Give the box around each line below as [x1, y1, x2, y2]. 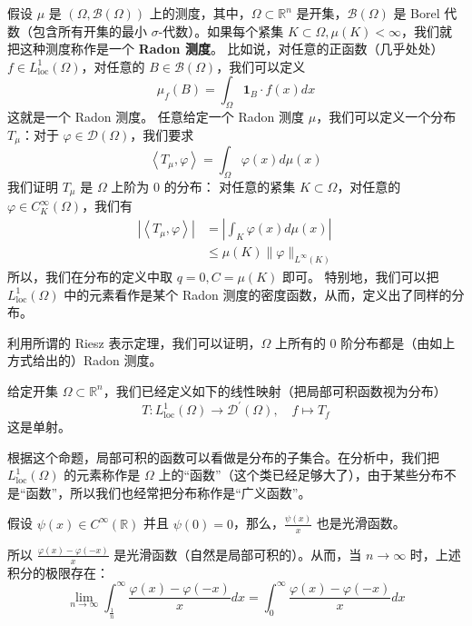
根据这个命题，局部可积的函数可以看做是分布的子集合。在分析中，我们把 [7, 447, 439, 466]
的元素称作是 [64, 465, 141, 484]
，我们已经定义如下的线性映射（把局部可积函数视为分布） [103, 381, 447, 400]
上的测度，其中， [149, 4, 251, 22]
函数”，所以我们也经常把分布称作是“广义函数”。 [25, 482, 311, 502]
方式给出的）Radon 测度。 [7, 351, 162, 370]
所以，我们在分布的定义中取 [7, 266, 172, 285]
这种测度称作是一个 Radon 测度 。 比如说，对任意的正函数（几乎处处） [19, 39, 444, 58]
